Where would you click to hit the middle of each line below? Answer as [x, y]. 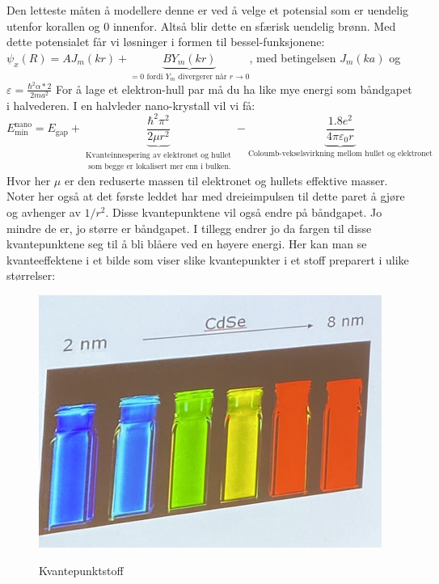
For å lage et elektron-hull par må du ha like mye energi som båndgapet [234, 89]
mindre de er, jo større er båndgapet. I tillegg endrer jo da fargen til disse [189, 228]
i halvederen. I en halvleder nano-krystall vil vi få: [131, 105]
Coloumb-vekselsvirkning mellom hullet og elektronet [340, 154]
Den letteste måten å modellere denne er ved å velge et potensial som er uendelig [208, 10]
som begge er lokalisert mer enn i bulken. [160, 167]
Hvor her [29, 180]
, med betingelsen [293, 57]
